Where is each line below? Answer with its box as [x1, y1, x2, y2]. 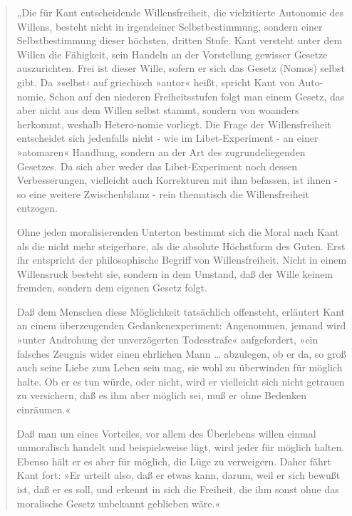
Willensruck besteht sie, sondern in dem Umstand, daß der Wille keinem [16, 266, 333, 281]
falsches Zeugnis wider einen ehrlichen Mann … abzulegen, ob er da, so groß [16, 346, 346, 361]
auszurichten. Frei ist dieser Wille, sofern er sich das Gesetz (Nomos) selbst [16, 61, 345, 76]
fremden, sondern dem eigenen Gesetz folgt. [16, 280, 207, 295]
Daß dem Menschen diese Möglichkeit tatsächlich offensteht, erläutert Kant [16, 304, 346, 319]
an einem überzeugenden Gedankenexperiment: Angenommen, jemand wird [16, 318, 346, 333]
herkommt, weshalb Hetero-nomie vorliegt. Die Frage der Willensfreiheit [16, 116, 331, 131]
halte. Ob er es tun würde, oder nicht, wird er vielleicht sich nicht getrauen [16, 373, 345, 388]
